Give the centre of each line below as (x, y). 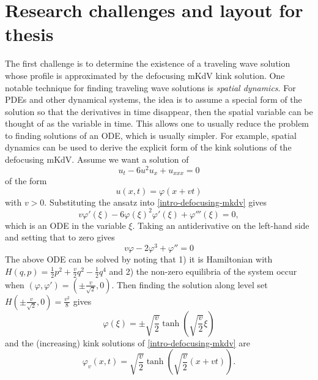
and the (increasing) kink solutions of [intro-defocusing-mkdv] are (128, 342)
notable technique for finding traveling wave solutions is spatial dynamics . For (150, 87)
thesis (29, 34)
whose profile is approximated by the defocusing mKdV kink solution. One (145, 75)
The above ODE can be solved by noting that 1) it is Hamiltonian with (139, 259)
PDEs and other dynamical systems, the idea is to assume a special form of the (153, 99)
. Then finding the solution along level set (190, 284)
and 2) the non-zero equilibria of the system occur (203, 271)
